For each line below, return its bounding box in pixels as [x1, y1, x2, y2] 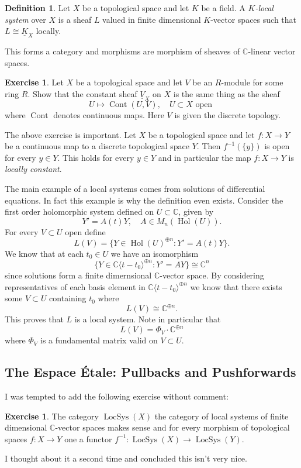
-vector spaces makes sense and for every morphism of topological [55, 421, 290, 433]
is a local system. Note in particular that [74, 313, 221, 325]
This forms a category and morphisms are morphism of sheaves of [5, 45, 240, 57]
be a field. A [201, 2, 245, 13]
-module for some [221, 76, 283, 88]
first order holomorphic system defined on [5, 205, 154, 218]
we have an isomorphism [110, 247, 199, 259]
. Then [196, 140, 221, 152]
